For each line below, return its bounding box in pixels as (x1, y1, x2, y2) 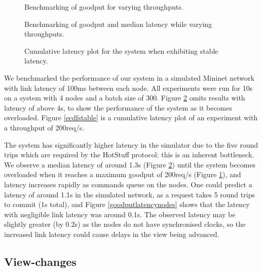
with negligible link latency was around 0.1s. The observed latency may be (4, 209, 236, 219)
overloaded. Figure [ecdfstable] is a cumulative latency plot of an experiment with (4, 112, 258, 123)
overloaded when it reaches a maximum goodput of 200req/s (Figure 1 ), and (4, 169, 241, 180)
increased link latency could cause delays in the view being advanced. (4, 228, 219, 239)
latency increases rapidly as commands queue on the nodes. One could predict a (4, 179, 252, 189)
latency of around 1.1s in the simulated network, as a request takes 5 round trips (4, 189, 255, 199)
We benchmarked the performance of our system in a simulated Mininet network (4, 72, 254, 83)
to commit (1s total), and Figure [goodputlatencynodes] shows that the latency (4, 199, 250, 210)
